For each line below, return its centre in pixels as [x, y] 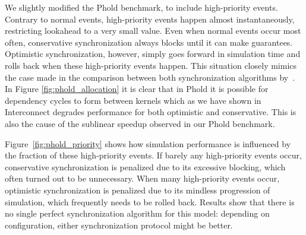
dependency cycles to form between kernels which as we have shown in [133, 100]
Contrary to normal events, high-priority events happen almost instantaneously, [150, 19]
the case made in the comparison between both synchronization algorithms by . [150, 77]
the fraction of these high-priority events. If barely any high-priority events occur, [153, 155]
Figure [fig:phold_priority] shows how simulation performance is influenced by [148, 143]
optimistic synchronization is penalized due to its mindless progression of [138, 190]
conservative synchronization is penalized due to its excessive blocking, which [145, 166]
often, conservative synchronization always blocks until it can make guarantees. [149, 42]
